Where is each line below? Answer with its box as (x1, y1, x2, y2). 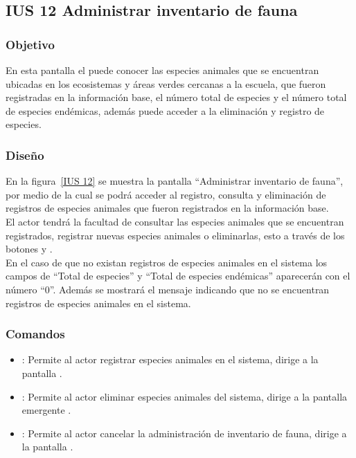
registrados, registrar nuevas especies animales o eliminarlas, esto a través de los (6, 228, 345, 242)
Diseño (6, 146, 44, 163)
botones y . (6, 241, 53, 256)
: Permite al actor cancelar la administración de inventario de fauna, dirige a (21, 425, 347, 440)
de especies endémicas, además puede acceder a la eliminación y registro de (6, 103, 325, 118)
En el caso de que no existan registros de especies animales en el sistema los (6, 255, 328, 269)
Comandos (6, 325, 65, 342)
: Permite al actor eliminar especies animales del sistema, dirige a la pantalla (21, 389, 348, 403)
